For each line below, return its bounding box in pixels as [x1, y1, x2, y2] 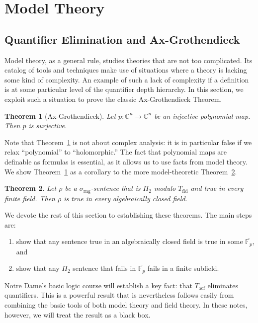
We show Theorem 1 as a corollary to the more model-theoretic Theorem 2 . [4, 166, 237, 176]
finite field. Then [4, 193, 55, 203]
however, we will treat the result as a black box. [4, 309, 151, 320]
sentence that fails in [73, 263, 136, 273]
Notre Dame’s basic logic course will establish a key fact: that [4, 280, 192, 290]
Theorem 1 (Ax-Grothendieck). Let [4, 110, 116, 121]
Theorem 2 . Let [4, 183, 57, 193]
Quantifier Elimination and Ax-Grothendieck [4, 31, 240, 47]
